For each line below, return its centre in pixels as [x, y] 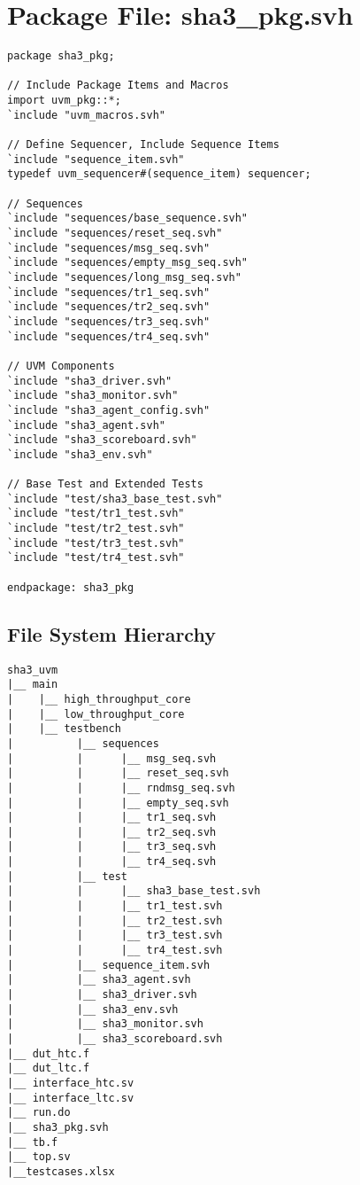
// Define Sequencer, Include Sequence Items [143, 145]
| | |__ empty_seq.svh [118, 803]
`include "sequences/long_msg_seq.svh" [124, 277]
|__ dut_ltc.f [49, 1068]
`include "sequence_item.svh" [96, 159]
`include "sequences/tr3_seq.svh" [109, 321]
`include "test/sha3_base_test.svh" [115, 499]
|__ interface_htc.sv [71, 1083]
